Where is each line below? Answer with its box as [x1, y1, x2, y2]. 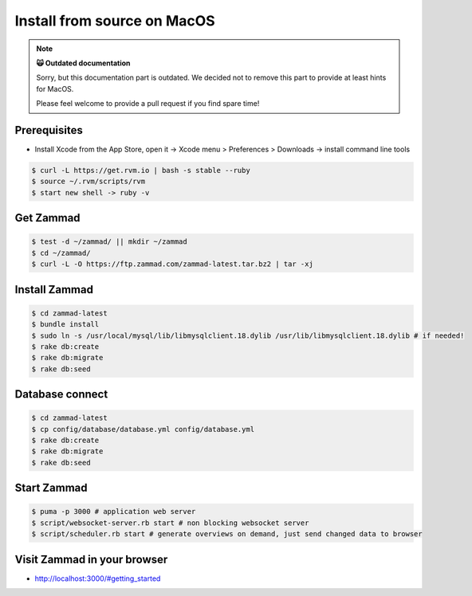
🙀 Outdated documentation [36, 58, 131, 68]
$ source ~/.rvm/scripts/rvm [31, 177, 146, 186]
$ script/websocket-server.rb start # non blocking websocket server [31, 518, 309, 527]
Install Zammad [14, 283, 93, 296]
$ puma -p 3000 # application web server [31, 507, 196, 516]
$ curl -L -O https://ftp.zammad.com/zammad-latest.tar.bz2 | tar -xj [31, 260, 314, 269]
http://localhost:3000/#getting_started [34, 574, 161, 583]
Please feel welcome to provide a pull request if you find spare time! [36, 99, 260, 108]
